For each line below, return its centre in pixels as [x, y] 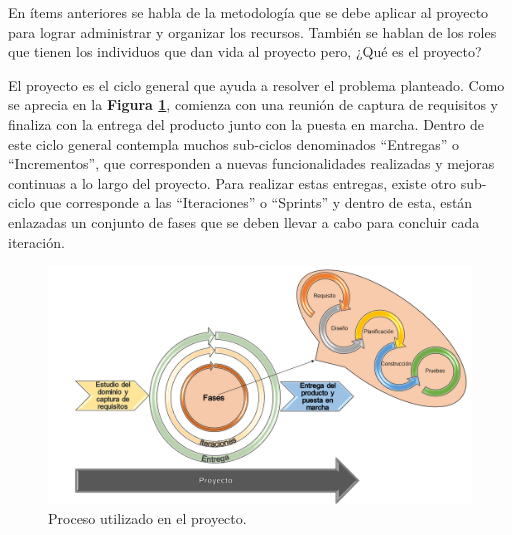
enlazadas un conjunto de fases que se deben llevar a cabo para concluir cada [244, 221]
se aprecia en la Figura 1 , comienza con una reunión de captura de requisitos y [253, 104]
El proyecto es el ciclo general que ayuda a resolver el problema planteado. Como [256, 84]
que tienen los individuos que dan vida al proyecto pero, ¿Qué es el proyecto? [245, 51]
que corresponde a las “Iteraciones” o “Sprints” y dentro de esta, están [256, 202]
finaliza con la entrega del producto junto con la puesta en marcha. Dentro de [246, 123]
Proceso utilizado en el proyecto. [147, 518]
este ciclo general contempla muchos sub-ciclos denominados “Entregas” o [233, 143]
